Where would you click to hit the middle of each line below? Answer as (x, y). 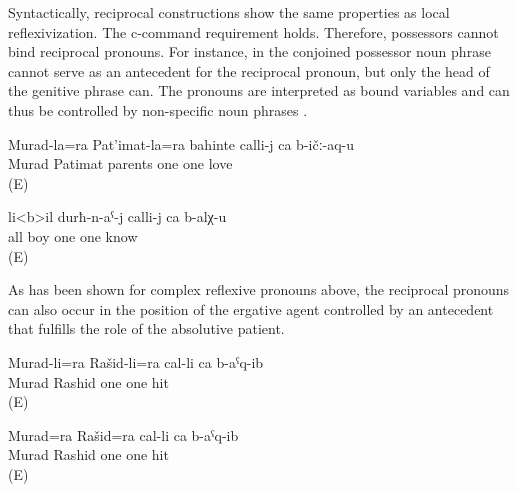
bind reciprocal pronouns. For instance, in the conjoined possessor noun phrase (249, 51)
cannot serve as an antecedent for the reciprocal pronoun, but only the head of (249, 70)
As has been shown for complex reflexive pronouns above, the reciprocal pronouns (259, 289)
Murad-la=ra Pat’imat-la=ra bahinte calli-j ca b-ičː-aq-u (181, 143)
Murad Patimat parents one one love (120, 163)
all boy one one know (73, 235)
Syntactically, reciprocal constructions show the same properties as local (229, 12)
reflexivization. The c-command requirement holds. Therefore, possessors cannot (253, 31)
